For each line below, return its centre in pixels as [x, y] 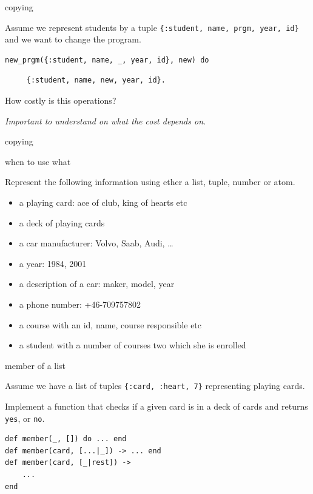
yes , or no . [25, 418]
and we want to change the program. [73, 39]
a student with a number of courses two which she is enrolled [133, 345]
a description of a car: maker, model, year [97, 284]
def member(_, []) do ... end [66, 439]
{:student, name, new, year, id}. [96, 80]
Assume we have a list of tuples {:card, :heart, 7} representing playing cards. [155, 386]
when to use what [38, 161]
